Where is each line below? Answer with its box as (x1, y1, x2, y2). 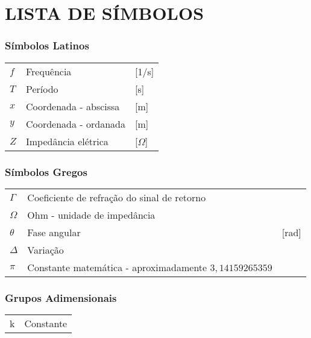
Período (25, 81, 58, 96)
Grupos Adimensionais (5, 290, 117, 305)
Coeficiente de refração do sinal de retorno (27, 190, 206, 204)
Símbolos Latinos (5, 38, 89, 53)
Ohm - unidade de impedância (27, 207, 155, 222)
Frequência (25, 64, 72, 78)
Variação (27, 242, 64, 257)
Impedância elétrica (25, 134, 108, 148)
